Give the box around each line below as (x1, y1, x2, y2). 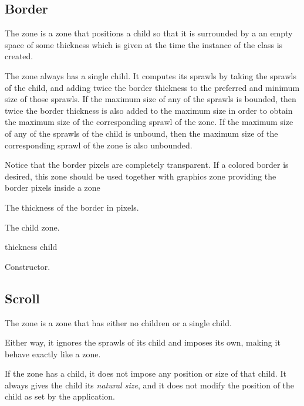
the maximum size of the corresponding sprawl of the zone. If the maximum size (5, 116, 293, 128)
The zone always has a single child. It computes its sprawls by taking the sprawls (5, 69, 296, 82)
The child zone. (5, 221, 60, 233)
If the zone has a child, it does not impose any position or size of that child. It (5, 367, 286, 380)
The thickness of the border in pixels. (5, 201, 139, 213)
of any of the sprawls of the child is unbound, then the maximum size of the (5, 127, 278, 139)
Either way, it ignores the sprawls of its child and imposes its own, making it (5, 336, 281, 349)
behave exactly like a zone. (5, 347, 101, 360)
